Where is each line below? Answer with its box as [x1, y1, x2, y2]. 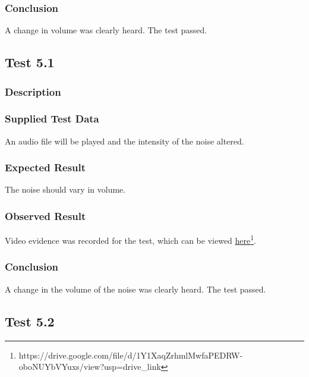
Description [5, 84, 61, 99]
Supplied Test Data [5, 111, 99, 126]
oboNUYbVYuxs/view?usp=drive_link [18, 360, 161, 373]
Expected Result [5, 160, 86, 175]
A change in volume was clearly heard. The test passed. [5, 24, 207, 36]
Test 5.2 [5, 312, 55, 330]
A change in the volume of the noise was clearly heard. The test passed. [5, 282, 266, 295]
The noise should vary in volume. [5, 183, 126, 196]
